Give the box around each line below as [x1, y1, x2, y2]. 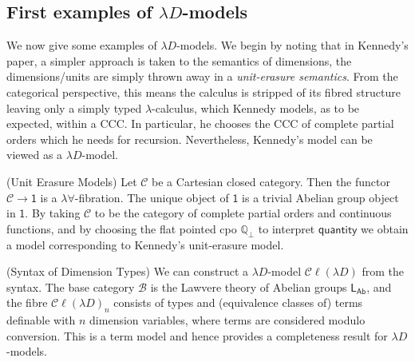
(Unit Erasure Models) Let [6, 173, 137, 189]
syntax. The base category [6, 278, 135, 295]
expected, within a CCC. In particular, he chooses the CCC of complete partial [6, 115, 394, 132]
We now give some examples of [6, 37, 157, 54]
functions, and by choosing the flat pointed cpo [6, 220, 237, 237]
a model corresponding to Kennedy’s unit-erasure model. [6, 236, 284, 253]
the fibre [6, 294, 48, 311]
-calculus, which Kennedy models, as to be [152, 99, 360, 116]
